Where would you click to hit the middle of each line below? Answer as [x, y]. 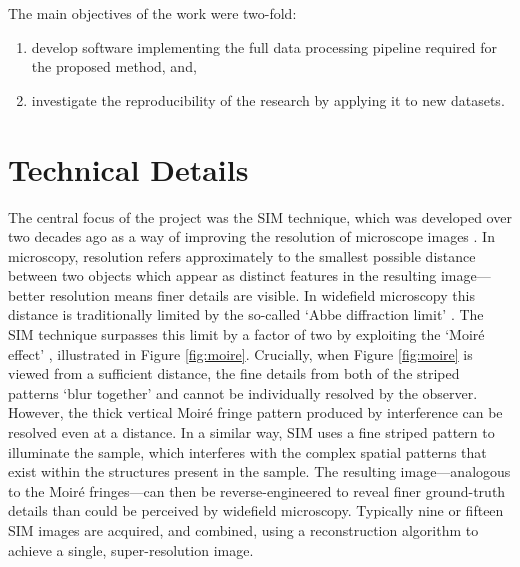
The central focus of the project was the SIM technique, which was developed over [260, 216]
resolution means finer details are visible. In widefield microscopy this [262, 294]
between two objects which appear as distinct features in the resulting [222, 275]
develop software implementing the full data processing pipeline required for [264, 46]
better [26, 294]
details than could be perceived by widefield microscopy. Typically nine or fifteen [256, 510]
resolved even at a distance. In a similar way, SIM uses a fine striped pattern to [251, 432]
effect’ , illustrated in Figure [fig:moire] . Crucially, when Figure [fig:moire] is [240, 353]
